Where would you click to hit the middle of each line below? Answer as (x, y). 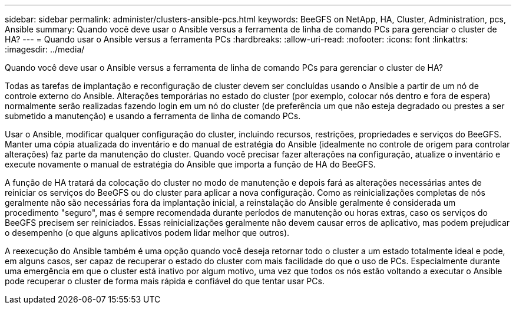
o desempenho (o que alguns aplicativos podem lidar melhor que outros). (147, 233)
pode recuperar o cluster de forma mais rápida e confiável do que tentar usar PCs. (165, 281)
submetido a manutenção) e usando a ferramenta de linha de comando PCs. (153, 116)
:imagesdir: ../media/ (45, 49)
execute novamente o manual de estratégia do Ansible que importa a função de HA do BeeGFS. (190, 164)
